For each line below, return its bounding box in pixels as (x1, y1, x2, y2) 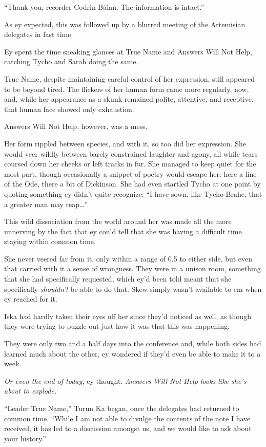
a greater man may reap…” (4, 198, 88, 209)
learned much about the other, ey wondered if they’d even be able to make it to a (4, 348, 261, 359)
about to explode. (4, 385, 57, 396)
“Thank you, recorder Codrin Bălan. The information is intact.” (4, 2, 204, 12)
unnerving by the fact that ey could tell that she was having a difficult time (4, 226, 242, 236)
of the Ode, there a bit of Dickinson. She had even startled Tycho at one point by (4, 178, 261, 189)
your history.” (4, 433, 46, 443)
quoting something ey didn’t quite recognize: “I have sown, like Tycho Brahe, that (4, 188, 262, 199)
